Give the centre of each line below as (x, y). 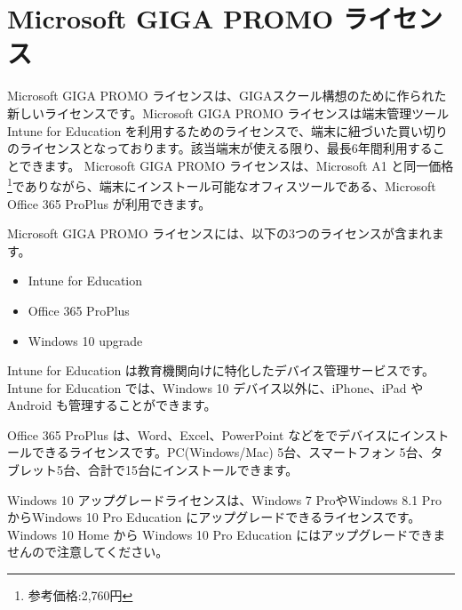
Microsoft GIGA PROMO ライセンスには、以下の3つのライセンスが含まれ (219, 233)
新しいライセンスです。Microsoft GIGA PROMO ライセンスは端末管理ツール (228, 112)
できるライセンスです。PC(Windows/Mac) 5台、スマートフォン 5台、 (231, 452)
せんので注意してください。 (88, 552)
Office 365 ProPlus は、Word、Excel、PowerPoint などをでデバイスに (203, 434)
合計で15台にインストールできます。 (193, 470)
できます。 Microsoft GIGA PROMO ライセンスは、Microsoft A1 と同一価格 (236, 165)
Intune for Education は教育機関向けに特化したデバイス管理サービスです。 (221, 370)
